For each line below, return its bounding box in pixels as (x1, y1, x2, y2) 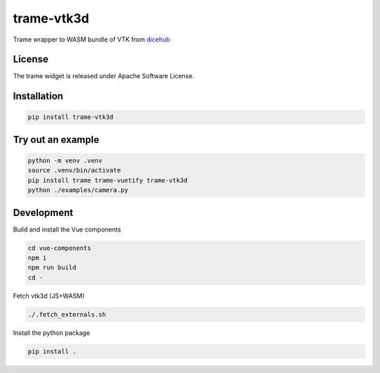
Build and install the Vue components (13, 225, 121, 234)
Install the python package (13, 328, 91, 337)
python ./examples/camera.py (27, 186, 129, 194)
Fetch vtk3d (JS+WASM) (13, 291, 85, 300)
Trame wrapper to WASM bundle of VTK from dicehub (13, 35, 170, 44)
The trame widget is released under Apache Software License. (13, 72, 195, 80)
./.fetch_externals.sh (27, 310, 106, 318)
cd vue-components (27, 244, 91, 252)
